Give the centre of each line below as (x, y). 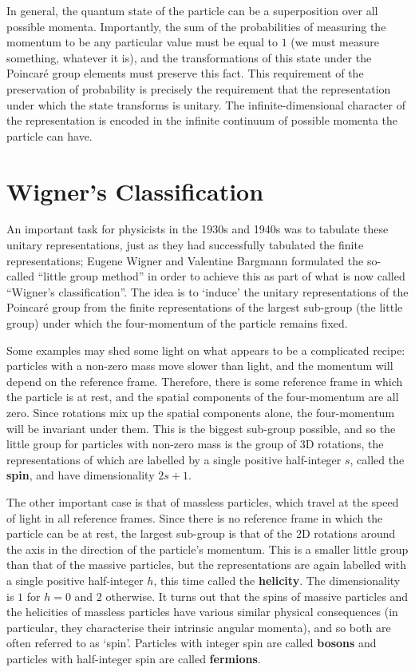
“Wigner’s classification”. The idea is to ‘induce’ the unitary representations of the (207, 291)
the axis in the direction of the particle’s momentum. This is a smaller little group (207, 549)
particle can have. (49, 135)
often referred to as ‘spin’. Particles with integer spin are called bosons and (192, 643)
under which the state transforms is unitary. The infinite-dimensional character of (206, 104)
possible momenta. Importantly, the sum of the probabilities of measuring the (196, 26)
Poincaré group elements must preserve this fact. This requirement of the (185, 73)
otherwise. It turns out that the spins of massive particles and (257, 596)
